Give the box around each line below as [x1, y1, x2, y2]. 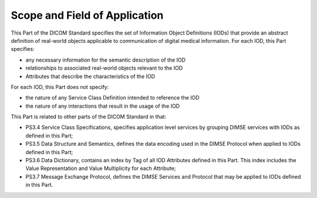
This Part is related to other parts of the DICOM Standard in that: [11, 113, 167, 120]
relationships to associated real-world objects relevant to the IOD [25, 64, 183, 71]
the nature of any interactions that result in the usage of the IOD [25, 103, 180, 110]
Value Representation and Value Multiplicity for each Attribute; [25, 165, 176, 172]
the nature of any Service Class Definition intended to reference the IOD [25, 94, 200, 101]
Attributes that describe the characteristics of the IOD [25, 73, 156, 80]
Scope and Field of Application [11, 9, 164, 22]
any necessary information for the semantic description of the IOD [25, 56, 186, 63]
